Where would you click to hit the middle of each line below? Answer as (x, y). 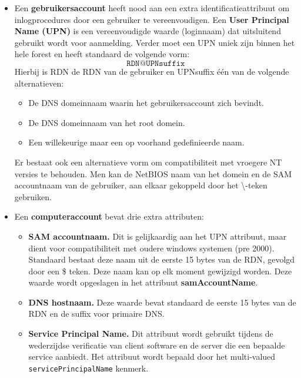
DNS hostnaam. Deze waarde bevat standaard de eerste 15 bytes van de (162, 302)
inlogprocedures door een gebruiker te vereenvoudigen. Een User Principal (152, 19)
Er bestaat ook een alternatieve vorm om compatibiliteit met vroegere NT (148, 162)
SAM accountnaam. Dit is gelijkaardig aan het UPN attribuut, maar (158, 236)
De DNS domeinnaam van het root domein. (107, 122)
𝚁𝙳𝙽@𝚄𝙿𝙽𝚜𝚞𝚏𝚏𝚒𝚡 (156, 63)
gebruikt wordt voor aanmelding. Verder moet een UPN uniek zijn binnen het (155, 42)
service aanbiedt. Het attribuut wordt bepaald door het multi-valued (152, 357)
